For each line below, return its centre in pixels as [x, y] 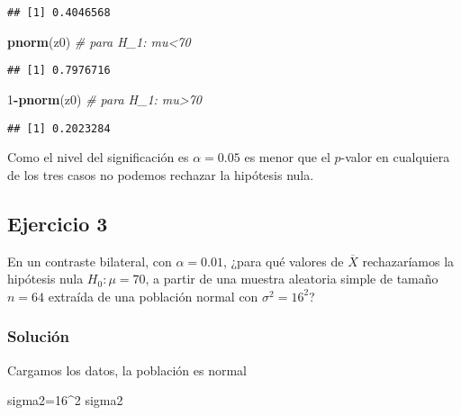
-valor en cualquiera [395, 157]
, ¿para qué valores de [283, 261]
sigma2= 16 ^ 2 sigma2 [65, 400]
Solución [38, 336]
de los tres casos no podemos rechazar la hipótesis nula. [161, 174]
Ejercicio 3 [58, 223]
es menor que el [287, 157]
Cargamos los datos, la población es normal [127, 370]
